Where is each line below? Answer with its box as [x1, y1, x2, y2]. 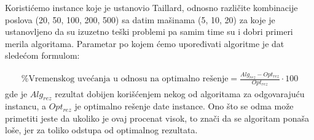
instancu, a [5, 100, 46, 112]
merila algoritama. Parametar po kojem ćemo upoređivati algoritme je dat [5, 37, 285, 50]
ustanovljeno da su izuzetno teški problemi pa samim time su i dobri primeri [5, 25, 293, 38]
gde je [5, 87, 28, 100]
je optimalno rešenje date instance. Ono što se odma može [74, 100, 294, 112]
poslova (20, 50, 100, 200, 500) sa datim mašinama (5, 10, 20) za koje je [5, 13, 275, 26]
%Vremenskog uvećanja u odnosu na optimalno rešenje [21, 75, 229, 84]
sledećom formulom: [5, 49, 80, 62]
